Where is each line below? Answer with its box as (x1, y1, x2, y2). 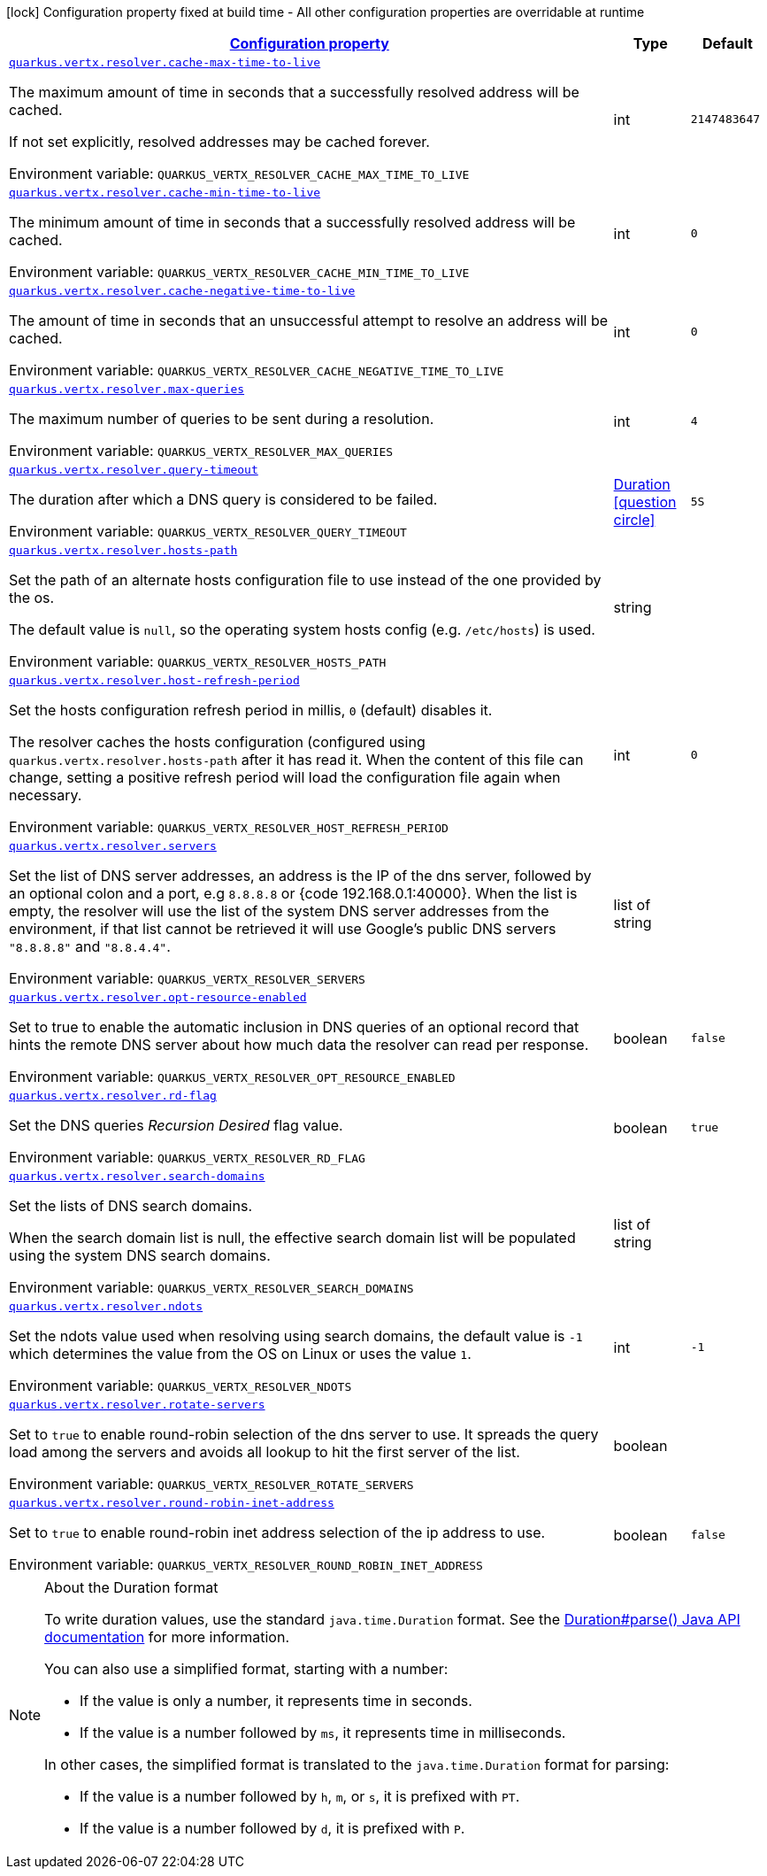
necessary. (9, 786, 82, 804)
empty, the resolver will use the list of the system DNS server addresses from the (9, 902, 549, 920)
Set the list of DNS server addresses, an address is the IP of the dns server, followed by (9, 867, 592, 884)
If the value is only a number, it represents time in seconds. (80, 1692, 472, 1710)
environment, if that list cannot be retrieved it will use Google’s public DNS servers (9, 920, 556, 938)
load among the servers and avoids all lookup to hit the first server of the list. (9, 1443, 520, 1461)
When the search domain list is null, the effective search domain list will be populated (9, 1229, 576, 1247)
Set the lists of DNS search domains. (9, 1197, 252, 1215)
